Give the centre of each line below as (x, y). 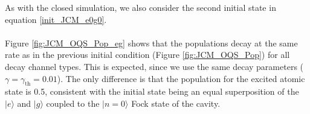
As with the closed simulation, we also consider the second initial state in (140, 7)
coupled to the (73, 103)
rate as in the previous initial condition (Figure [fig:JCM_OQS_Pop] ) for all (147, 55)
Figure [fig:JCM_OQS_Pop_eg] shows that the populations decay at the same (151, 43)
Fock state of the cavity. (176, 103)
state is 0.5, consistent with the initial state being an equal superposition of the (152, 91)
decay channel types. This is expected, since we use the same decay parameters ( (154, 66)
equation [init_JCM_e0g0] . (56, 19)
